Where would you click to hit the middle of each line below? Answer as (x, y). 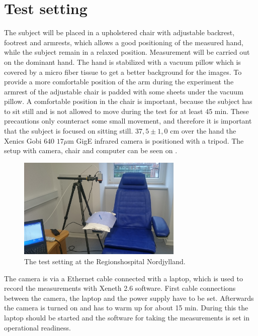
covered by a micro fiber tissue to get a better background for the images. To (123, 72)
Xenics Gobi (23, 140)
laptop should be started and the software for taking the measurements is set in (127, 317)
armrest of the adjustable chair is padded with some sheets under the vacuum (124, 91)
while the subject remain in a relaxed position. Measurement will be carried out (127, 52)
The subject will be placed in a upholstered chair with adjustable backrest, (119, 32)
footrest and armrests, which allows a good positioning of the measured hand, (124, 42)
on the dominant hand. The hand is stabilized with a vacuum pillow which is (122, 62)
